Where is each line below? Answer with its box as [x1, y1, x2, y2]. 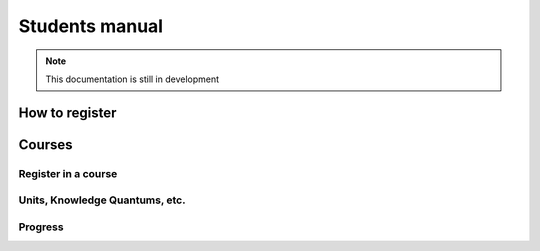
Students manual [18, 15, 164, 37]
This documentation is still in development [45, 73, 220, 85]
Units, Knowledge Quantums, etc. [18, 193, 186, 207]
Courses [18, 136, 74, 153]
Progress [18, 220, 64, 234]
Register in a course [18, 166, 118, 180]
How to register [18, 104, 117, 121]
